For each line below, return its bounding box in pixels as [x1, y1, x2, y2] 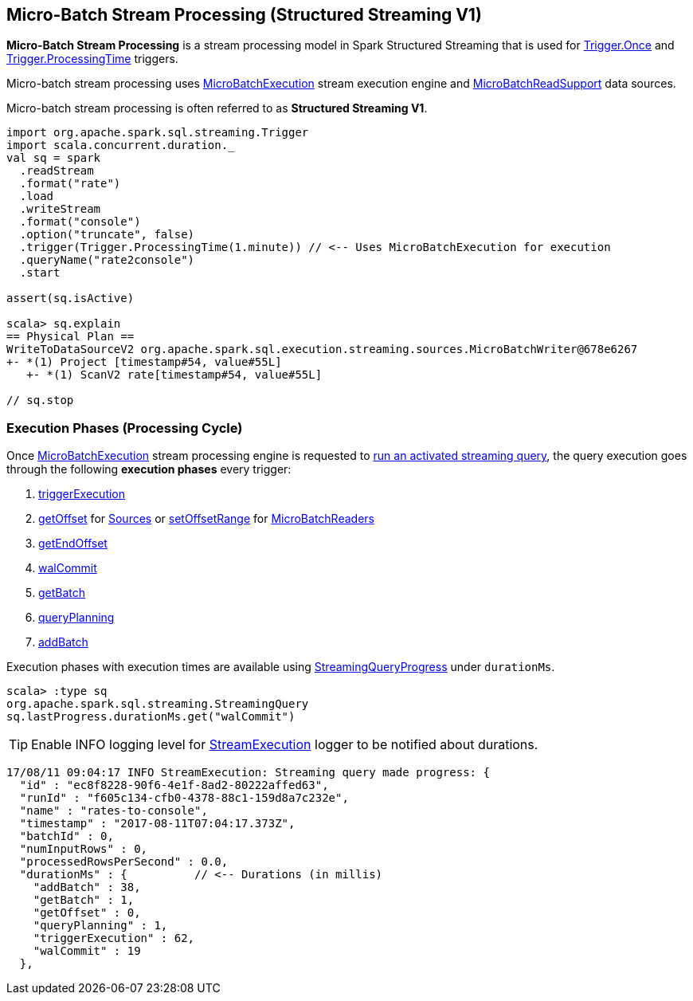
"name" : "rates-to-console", [19, 804, 208, 818]
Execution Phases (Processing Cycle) [6, 419, 243, 436]
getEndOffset [38, 536, 108, 551]
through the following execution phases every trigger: [6, 462, 292, 477]
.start [19, 266, 61, 280]
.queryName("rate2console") [19, 253, 195, 267]
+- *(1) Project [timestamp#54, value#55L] [6, 355, 282, 369]
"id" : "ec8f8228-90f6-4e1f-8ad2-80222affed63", [19, 779, 329, 792]
